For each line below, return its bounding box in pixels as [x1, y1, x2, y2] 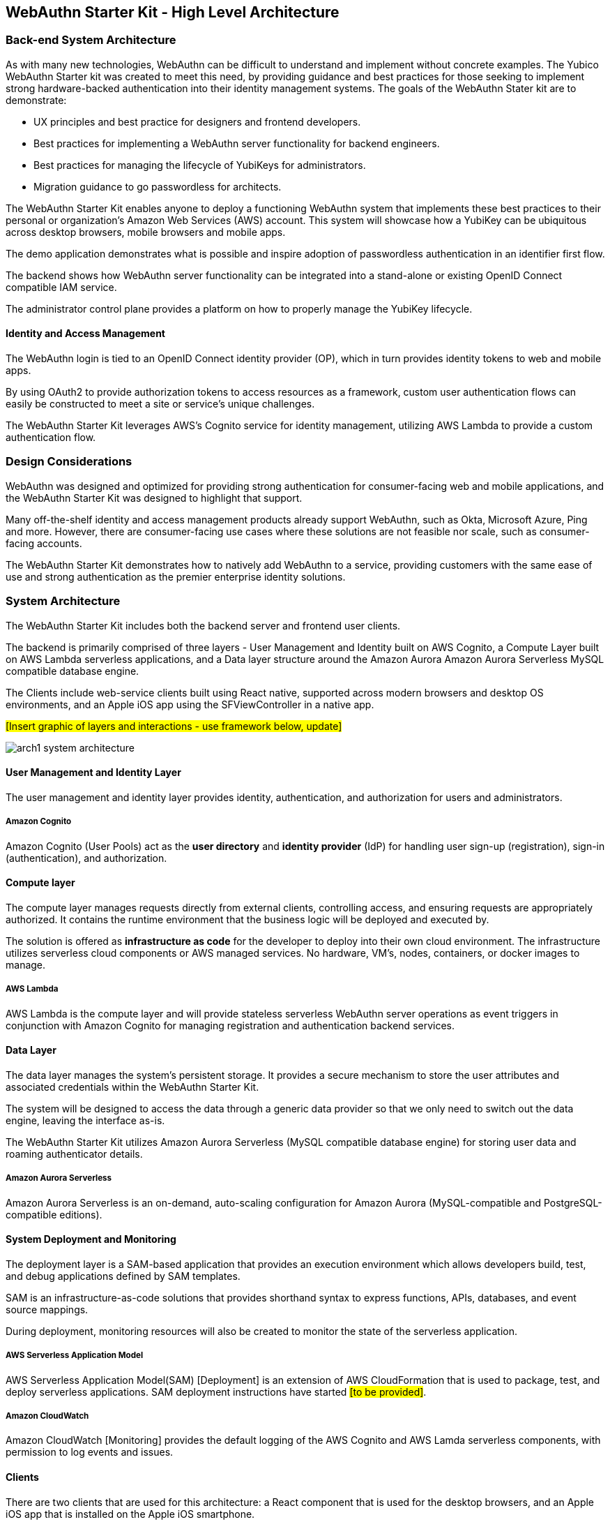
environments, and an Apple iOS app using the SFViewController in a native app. [6, 698, 374, 710]
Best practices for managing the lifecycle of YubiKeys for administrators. [33, 158, 366, 171]
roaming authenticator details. [6, 1147, 143, 1160]
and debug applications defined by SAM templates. [6, 1269, 241, 1282]
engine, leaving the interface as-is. [6, 1114, 165, 1126]
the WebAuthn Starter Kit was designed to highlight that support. [6, 491, 303, 504]
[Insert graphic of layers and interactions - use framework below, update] [6, 719, 342, 732]
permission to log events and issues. [6, 1446, 174, 1458]
